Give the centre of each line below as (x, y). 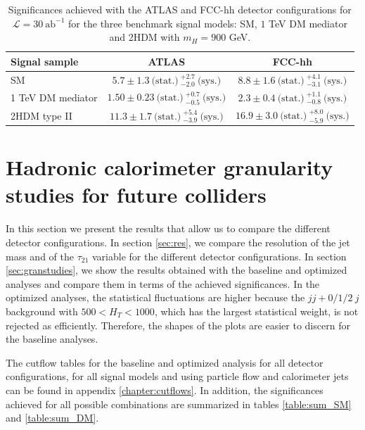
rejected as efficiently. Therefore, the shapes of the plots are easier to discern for (178, 325)
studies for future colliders (136, 195)
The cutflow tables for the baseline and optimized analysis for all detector (165, 362)
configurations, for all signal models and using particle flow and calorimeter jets (177, 376)
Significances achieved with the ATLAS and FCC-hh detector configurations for (180, 9)
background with (42, 311)
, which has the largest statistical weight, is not (256, 311)
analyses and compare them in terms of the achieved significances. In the (163, 283)
